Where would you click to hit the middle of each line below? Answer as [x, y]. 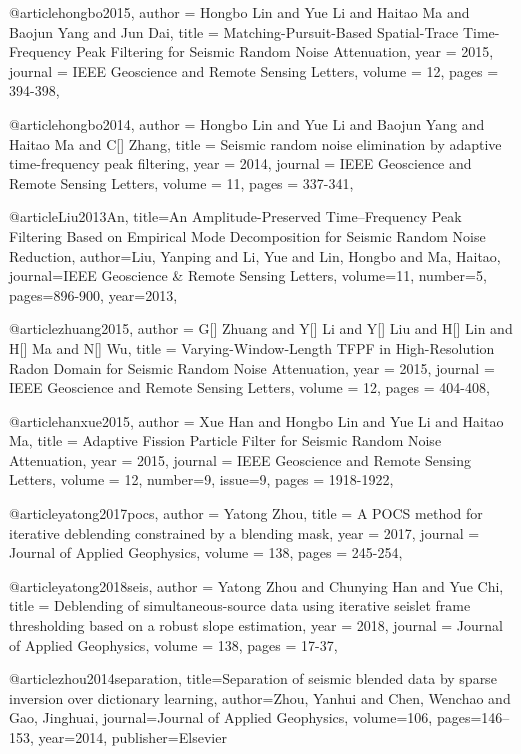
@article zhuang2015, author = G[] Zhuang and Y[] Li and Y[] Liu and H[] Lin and [261, 328]
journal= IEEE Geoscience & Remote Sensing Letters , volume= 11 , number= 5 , [248, 275]
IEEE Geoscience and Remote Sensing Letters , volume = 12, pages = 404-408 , [249, 387]
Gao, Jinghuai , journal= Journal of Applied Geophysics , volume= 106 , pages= [245, 717]
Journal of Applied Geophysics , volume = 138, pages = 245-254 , [206, 552]
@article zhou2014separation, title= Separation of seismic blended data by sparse [253, 678]
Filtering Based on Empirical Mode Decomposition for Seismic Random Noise [247, 235]
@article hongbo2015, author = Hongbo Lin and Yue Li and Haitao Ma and [239, 12]
